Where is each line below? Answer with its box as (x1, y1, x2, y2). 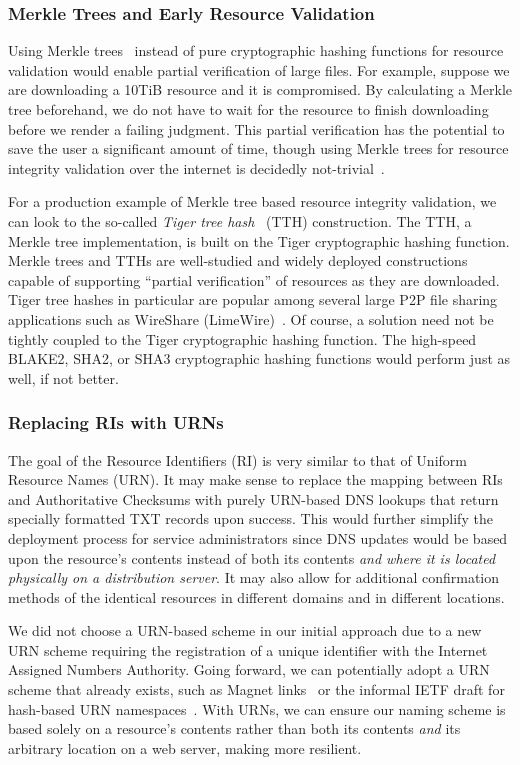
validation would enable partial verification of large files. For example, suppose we (8, 59, 510, 80)
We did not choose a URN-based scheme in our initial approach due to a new (8, 620, 482, 641)
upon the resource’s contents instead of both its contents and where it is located (8, 547, 496, 568)
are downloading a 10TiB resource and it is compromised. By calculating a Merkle (8, 79, 513, 100)
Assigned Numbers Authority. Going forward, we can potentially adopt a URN (8, 659, 490, 680)
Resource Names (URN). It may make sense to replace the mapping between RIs (8, 469, 503, 490)
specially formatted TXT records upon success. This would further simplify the (8, 508, 493, 529)
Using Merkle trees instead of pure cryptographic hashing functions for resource (8, 40, 504, 61)
